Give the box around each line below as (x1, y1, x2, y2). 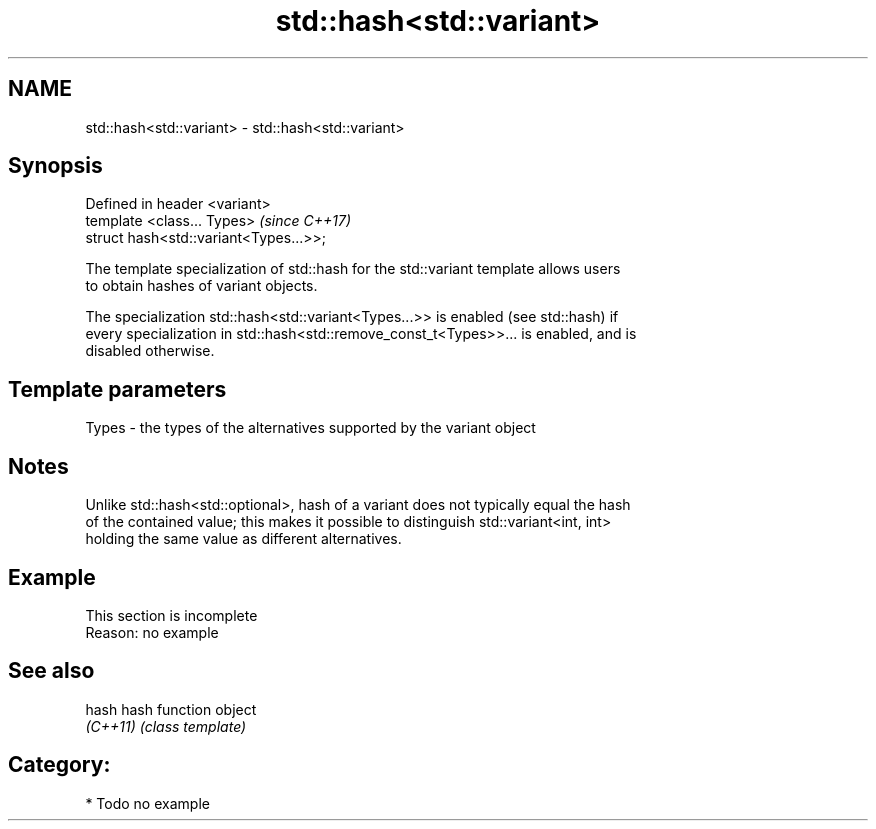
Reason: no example (85, 623, 219, 641)
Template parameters (8, 376, 227, 402)
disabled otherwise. (85, 342, 215, 360)
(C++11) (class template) (85, 717, 247, 735)
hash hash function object (85, 700, 257, 718)
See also (8, 658, 95, 684)
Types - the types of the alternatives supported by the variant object (85, 419, 536, 437)
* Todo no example (85, 794, 210, 812)
